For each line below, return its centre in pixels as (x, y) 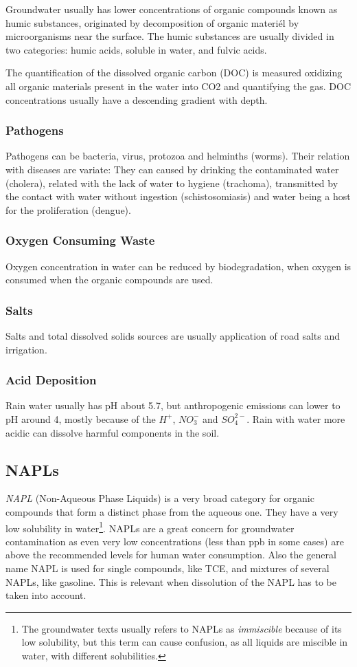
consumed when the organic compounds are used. (110, 280)
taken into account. (46, 595)
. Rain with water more (296, 418)
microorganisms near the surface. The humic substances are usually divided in (170, 36)
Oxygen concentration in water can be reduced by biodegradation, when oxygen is (178, 266)
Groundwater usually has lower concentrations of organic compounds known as (172, 9)
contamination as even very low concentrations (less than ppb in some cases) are (175, 541)
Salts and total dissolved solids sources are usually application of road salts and (173, 335)
